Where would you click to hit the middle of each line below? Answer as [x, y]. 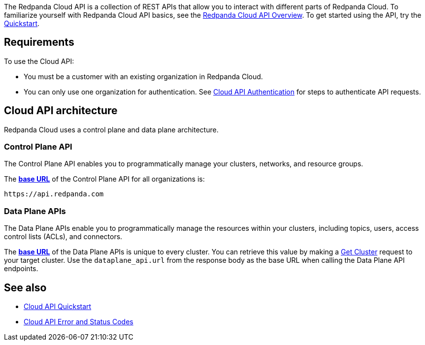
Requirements [39, 42]
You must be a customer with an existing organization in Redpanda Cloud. [143, 76]
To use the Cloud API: [39, 61]
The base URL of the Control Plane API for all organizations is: [104, 179]
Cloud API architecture [61, 111]
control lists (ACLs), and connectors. [63, 237]
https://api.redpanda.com [54, 194]
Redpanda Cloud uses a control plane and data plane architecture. [111, 129]
